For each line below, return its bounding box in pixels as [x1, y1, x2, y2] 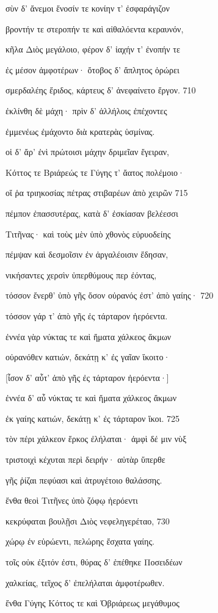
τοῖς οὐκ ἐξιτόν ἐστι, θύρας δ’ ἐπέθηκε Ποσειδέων [5, 556, 183, 568]
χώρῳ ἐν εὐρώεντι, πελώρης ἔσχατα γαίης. [5, 535, 154, 548]
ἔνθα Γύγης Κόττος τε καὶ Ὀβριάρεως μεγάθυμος [5, 597, 180, 609]
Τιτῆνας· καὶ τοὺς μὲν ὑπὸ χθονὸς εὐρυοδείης [5, 227, 171, 240]
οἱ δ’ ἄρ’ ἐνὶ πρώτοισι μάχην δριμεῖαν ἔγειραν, [5, 145, 169, 158]
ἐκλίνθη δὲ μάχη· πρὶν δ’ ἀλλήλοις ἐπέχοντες [5, 104, 167, 117]
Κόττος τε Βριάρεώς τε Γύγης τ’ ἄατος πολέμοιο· [5, 165, 184, 178]
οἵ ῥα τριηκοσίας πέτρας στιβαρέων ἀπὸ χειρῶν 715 [5, 186, 188, 199]
